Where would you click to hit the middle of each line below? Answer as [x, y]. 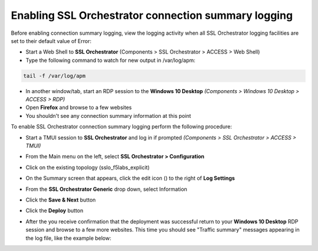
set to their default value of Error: [51, 41]
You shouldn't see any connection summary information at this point [108, 115]
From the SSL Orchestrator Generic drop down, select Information [107, 189]
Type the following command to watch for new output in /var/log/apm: [110, 60]
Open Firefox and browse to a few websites [79, 108]
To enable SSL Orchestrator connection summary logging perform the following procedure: [121, 127]
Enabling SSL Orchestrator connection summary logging [152, 15]
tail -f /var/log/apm [54, 76]
